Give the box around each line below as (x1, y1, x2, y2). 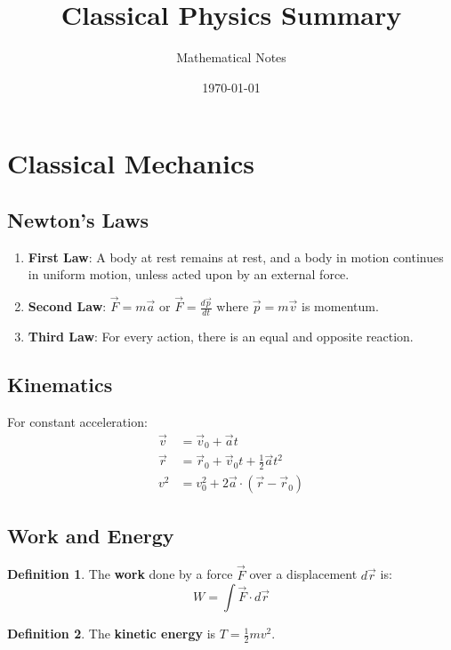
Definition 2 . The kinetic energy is (7, 624, 216, 643)
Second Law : (28, 297, 107, 316)
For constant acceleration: (7, 412, 148, 430)
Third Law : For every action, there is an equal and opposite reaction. (28, 326, 414, 345)
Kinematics (7, 370, 113, 397)
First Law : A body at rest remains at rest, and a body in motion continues (28, 247, 444, 266)
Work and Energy (7, 521, 174, 549)
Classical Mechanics (7, 145, 254, 181)
